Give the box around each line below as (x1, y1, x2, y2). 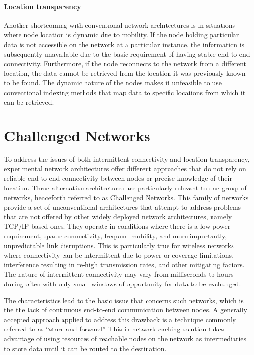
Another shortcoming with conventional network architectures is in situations (4, 20, 235, 30)
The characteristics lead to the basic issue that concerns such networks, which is (4, 295, 244, 305)
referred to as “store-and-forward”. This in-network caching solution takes (4, 324, 224, 334)
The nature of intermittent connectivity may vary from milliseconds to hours (4, 269, 233, 279)
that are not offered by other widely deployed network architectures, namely (4, 211, 232, 221)
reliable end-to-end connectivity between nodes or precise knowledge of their (4, 173, 232, 183)
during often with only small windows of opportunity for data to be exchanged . (4, 278, 241, 288)
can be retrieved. (4, 96, 54, 107)
